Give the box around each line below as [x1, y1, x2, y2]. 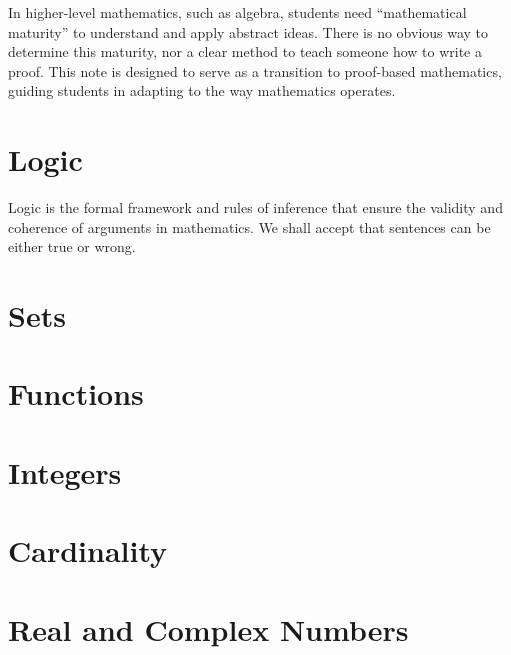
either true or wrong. [8, 236, 136, 257]
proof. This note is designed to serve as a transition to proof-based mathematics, [8, 60, 502, 81]
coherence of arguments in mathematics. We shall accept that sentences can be [8, 216, 491, 237]
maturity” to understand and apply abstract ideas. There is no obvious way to [8, 21, 489, 42]
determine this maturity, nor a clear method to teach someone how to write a [8, 41, 482, 62]
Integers [8, 451, 122, 492]
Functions [8, 373, 144, 414]
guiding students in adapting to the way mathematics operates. [8, 80, 396, 101]
